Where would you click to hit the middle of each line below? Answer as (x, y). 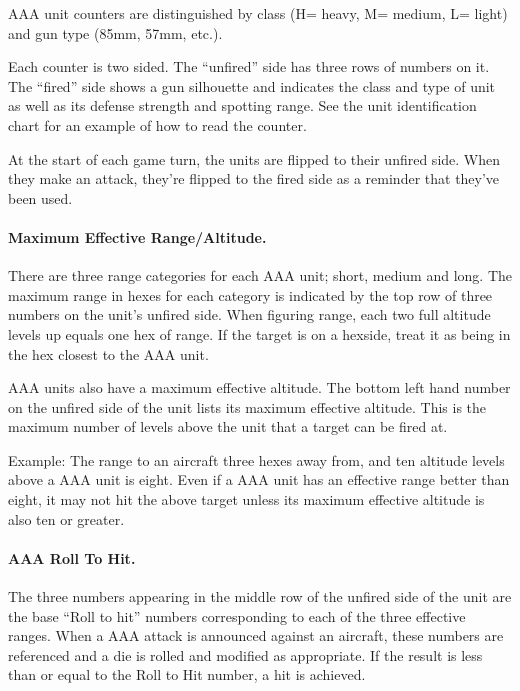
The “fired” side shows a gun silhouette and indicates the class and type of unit (252, 85)
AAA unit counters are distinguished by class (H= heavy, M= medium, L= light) (258, 13)
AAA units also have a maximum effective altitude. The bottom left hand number (259, 387)
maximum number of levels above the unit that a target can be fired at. (228, 426)
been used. (40, 197)
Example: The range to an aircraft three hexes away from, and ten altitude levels (256, 459)
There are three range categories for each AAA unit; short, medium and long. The (260, 275)
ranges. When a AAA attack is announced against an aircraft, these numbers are (256, 635)
